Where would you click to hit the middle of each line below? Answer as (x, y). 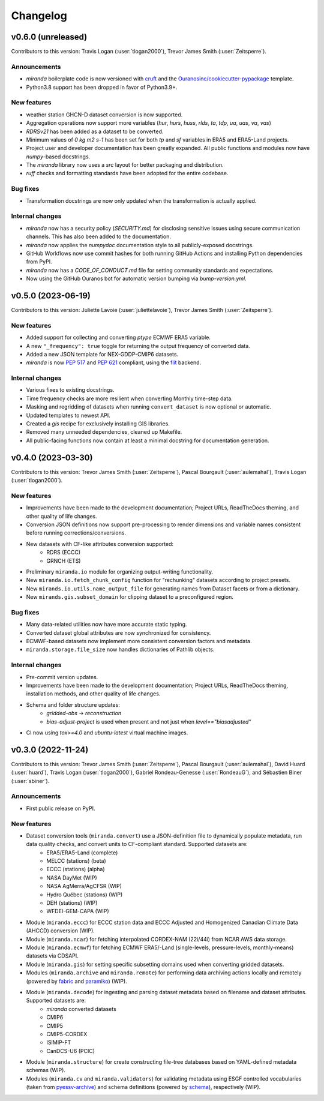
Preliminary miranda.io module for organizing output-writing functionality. (120, 571)
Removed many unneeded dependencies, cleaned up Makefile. (104, 432)
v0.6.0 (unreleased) (49, 37)
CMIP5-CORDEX (67, 1034)
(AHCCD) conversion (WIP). (61, 931)
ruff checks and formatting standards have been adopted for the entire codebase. (127, 173)
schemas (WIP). (46, 1070)
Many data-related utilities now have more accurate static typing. (106, 625)
